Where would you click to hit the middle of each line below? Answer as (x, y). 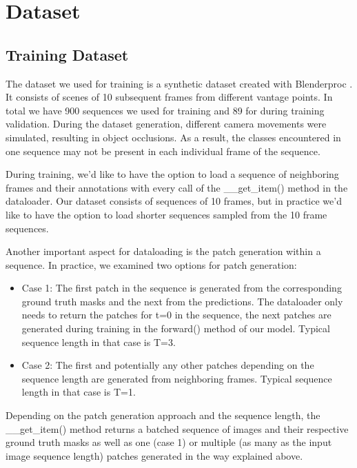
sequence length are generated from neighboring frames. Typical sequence (177, 378)
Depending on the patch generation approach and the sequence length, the (163, 415)
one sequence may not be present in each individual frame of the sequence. (163, 151)
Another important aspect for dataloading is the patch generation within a (163, 251)
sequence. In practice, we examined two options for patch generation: (151, 264)
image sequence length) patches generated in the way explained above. (154, 455)
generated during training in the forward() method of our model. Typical (176, 328)
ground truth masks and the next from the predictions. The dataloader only (182, 301)
